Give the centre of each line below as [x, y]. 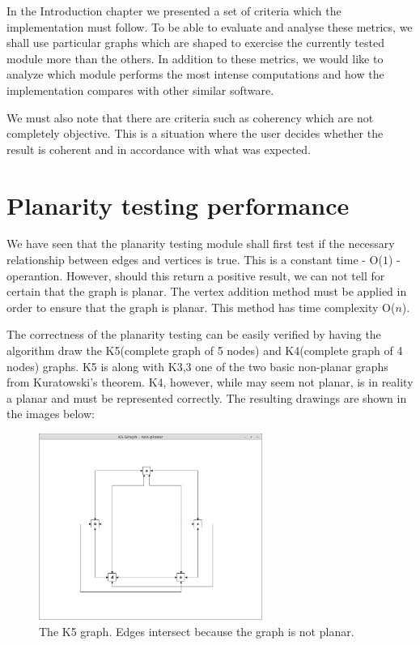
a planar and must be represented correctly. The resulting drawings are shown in [207, 397]
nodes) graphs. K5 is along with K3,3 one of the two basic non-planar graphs [197, 366]
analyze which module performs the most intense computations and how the [195, 74]
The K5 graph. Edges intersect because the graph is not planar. [197, 632]
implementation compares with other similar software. [140, 90]
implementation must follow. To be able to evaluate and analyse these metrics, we [210, 26]
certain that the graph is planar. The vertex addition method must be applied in [207, 291]
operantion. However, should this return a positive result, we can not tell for [196, 275]
